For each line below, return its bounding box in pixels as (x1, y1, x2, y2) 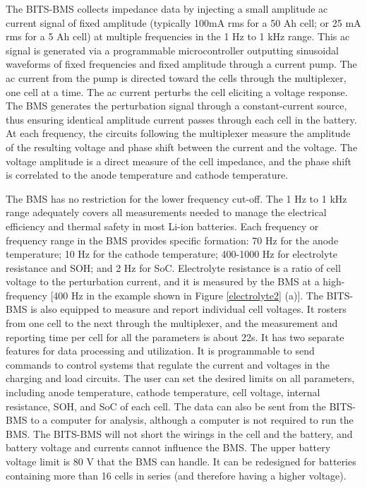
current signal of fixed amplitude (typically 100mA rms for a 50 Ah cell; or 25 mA (6, 15, 361, 30)
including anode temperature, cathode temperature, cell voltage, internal (6, 385, 320, 400)
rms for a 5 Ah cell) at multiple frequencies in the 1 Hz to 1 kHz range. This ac (6, 29, 350, 44)
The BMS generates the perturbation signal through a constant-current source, (6, 98, 347, 113)
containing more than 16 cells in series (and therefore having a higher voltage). (6, 468, 347, 482)
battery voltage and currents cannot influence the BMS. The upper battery (6, 440, 331, 455)
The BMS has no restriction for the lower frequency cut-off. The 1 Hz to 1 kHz (6, 191, 347, 206)
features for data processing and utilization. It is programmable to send (6, 343, 315, 358)
